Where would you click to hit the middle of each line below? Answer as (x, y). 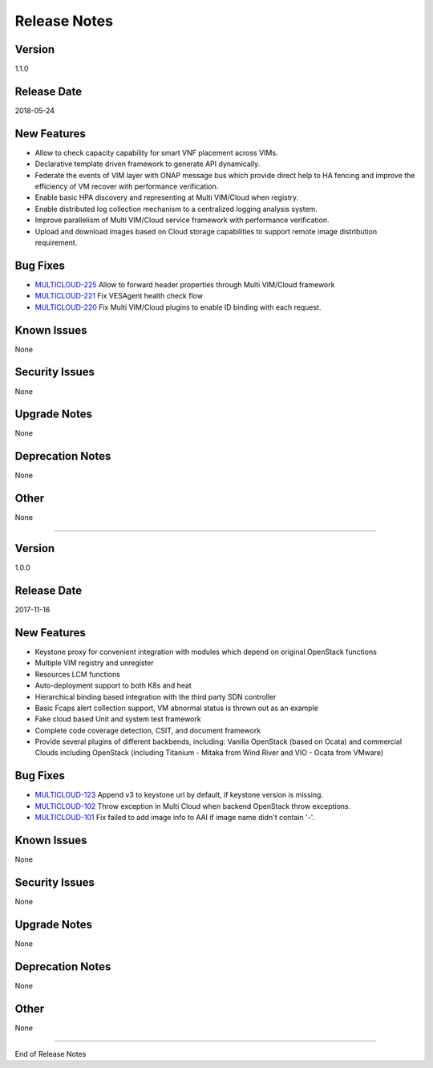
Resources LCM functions (77, 674)
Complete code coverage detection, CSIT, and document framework (148, 730)
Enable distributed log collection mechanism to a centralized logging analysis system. (176, 209)
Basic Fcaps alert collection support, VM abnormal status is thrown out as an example (176, 708)
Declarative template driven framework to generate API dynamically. (148, 164)
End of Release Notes (51, 1054)
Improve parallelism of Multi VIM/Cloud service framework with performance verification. (182, 220)
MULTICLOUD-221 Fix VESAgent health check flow (119, 296)
